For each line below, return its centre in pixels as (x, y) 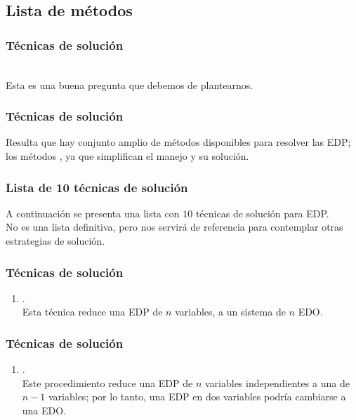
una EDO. (44, 410)
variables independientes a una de (277, 382)
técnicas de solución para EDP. (262, 213)
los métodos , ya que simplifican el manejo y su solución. (127, 156)
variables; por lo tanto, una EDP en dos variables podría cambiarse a (197, 397)
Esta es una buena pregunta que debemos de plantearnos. (130, 84)
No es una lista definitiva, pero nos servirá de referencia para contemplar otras (174, 227)
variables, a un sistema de (230, 312)
